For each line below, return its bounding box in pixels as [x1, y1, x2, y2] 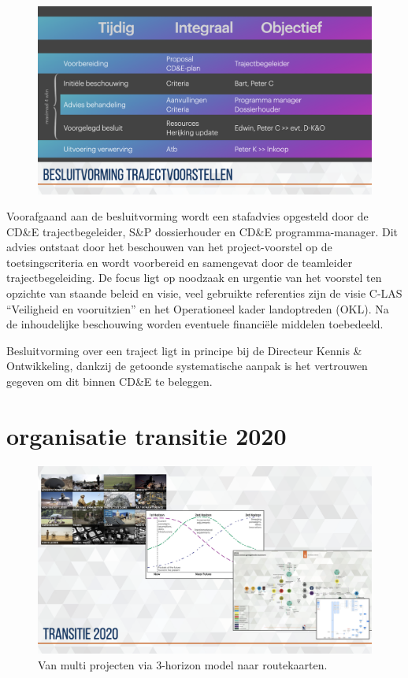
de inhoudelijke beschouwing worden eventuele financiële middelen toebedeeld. [6, 316, 384, 332]
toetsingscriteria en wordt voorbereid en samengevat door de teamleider [6, 254, 353, 270]
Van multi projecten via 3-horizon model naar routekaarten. [38, 656, 328, 672]
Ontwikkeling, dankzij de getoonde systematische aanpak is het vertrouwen [6, 358, 368, 374]
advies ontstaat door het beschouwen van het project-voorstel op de [6, 239, 332, 255]
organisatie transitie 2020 [6, 419, 287, 451]
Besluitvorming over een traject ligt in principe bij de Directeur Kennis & [6, 342, 362, 358]
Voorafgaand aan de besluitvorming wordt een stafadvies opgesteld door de [6, 208, 369, 224]
